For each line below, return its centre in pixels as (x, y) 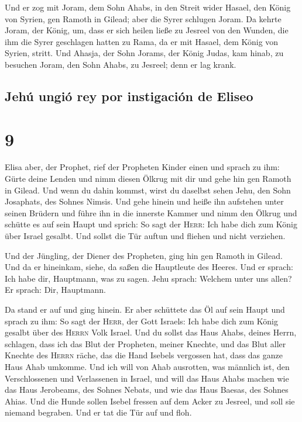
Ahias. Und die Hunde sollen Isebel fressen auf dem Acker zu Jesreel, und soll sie (150, 401)
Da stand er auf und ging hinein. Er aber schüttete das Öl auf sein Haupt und (145, 309)
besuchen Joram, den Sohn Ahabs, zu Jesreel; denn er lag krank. (121, 64)
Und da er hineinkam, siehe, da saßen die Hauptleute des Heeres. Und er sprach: (149, 267)
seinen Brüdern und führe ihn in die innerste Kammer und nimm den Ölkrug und (151, 212)
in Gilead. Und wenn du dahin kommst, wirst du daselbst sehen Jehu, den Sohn (148, 190)
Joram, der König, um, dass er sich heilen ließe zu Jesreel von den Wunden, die (147, 30)
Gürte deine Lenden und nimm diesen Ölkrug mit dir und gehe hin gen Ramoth (148, 179)
